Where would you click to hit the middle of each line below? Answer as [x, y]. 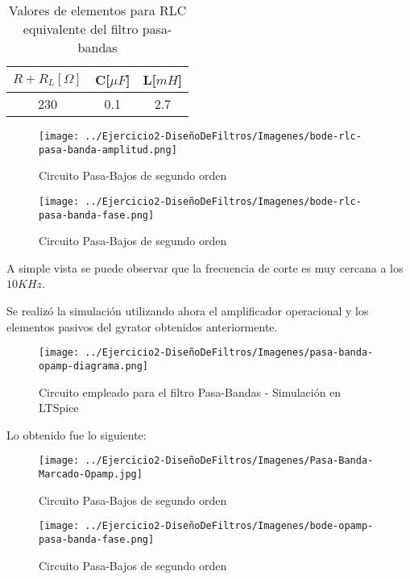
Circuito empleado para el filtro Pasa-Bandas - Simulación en [190, 392]
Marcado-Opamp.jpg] [91, 474]
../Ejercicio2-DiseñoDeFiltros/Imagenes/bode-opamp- [229, 526]
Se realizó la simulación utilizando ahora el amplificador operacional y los [188, 310]
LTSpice [59, 408]
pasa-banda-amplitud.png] [108, 150]
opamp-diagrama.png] [94, 366]
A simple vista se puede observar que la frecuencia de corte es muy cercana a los [205, 267]
